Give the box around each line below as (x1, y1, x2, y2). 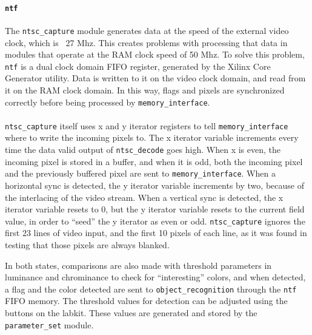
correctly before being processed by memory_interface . (5, 95, 210, 108)
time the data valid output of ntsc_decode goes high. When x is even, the (5, 143, 280, 156)
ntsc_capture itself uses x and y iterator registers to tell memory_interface (5, 119, 288, 132)
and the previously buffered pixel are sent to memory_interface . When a (5, 167, 276, 180)
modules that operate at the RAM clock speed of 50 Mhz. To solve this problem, (5, 48, 305, 61)
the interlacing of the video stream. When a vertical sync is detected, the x (5, 191, 284, 203)
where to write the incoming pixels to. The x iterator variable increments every (5, 131, 299, 144)
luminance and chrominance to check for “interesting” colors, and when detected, (5, 271, 306, 283)
